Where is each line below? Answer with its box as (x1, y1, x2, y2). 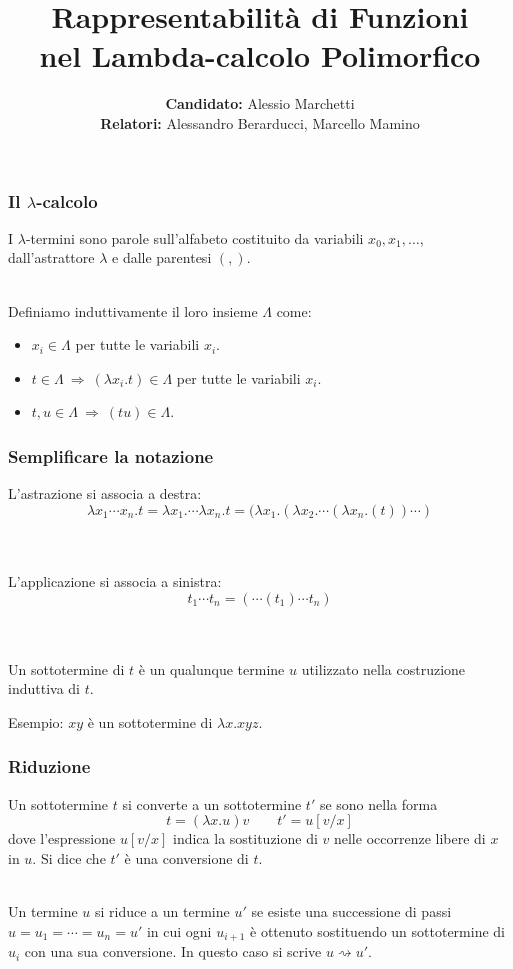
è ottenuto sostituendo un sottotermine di (250, 920, 506, 941)
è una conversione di (124, 847, 249, 868)
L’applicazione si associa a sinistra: (8, 570, 222, 591)
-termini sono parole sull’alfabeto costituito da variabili (25, 227, 364, 248)
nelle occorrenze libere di (333, 828, 486, 849)
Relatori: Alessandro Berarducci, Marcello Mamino (100, 112, 420, 133)
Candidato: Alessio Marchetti (165, 93, 355, 114)
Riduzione (8, 754, 91, 779)
